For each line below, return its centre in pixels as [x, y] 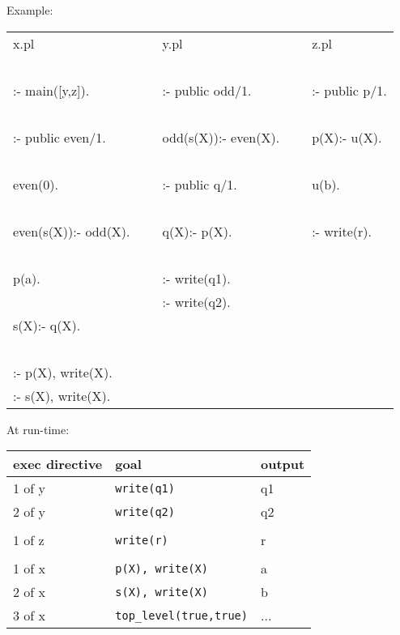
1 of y [30, 488]
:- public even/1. [60, 137]
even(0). [36, 184]
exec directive [58, 464]
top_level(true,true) [181, 615]
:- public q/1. [200, 184]
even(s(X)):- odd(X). [72, 231]
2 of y [30, 512]
